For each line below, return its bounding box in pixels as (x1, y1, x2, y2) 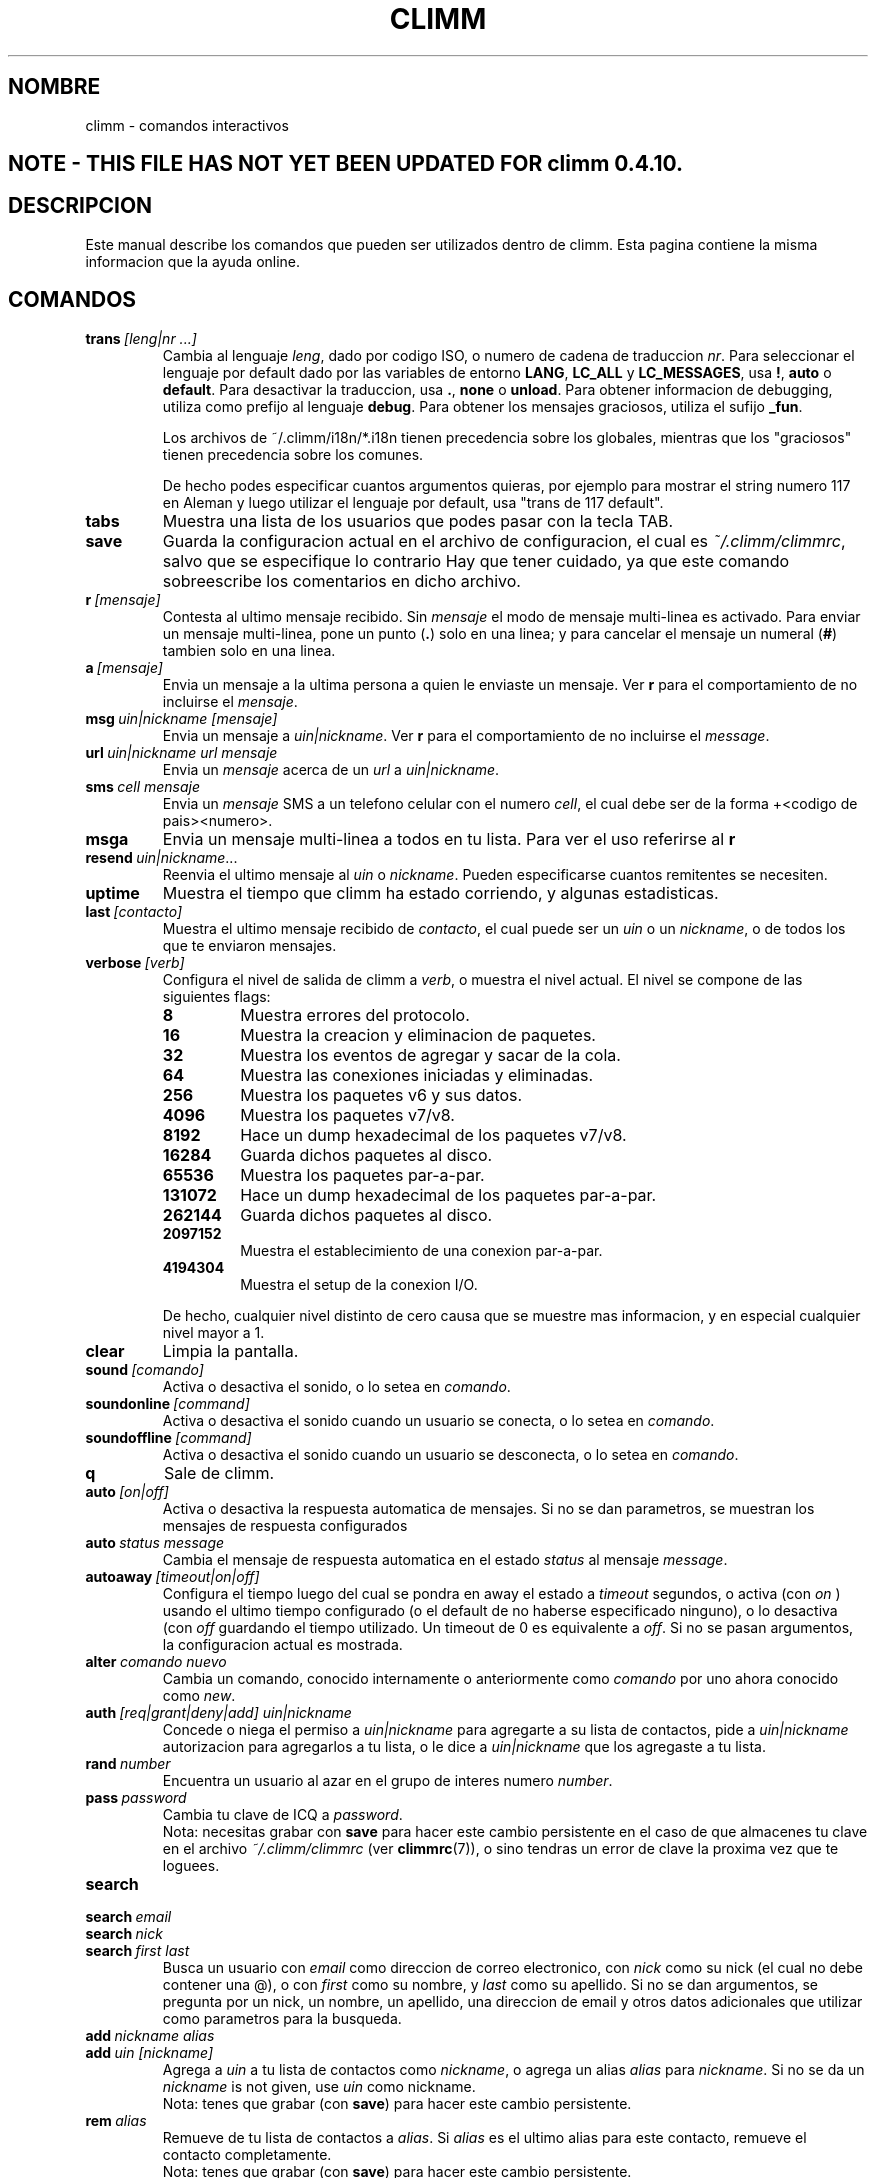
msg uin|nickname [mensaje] (85, 709, 278, 727)
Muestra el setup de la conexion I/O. (240, 1275, 478, 1293)
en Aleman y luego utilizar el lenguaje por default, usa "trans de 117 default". (162, 493, 664, 511)
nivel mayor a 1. (162, 1323, 265, 1341)
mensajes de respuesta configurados (162, 1516, 408, 1534)
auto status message (85, 1533, 225, 1551)
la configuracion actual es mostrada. (162, 1635, 403, 1653)
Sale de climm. (163, 1462, 275, 1483)
